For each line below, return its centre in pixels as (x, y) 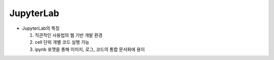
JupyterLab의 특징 (41, 28)
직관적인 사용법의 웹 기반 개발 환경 (68, 35)
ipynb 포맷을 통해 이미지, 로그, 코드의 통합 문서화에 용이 (90, 49)
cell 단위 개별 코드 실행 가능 (62, 42)
